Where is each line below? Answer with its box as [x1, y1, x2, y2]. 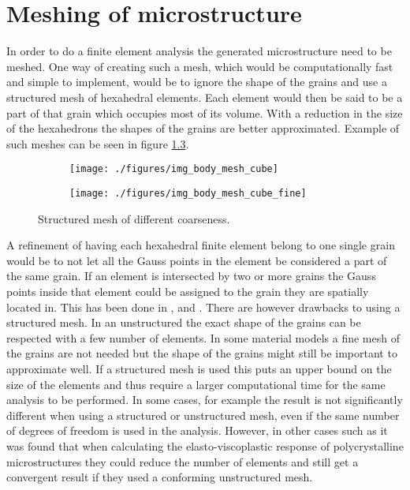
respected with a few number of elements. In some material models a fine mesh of [6, 329, 400, 346]
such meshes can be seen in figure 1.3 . [6, 135, 189, 151]
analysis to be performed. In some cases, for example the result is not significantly [6, 391, 403, 408]
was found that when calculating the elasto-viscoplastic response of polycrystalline [6, 437, 404, 454]
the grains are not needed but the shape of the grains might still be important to [6, 345, 397, 361]
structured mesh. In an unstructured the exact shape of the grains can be [6, 314, 361, 331]
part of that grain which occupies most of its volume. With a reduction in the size [6, 104, 403, 121]
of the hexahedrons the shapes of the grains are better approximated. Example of [6, 120, 400, 137]
